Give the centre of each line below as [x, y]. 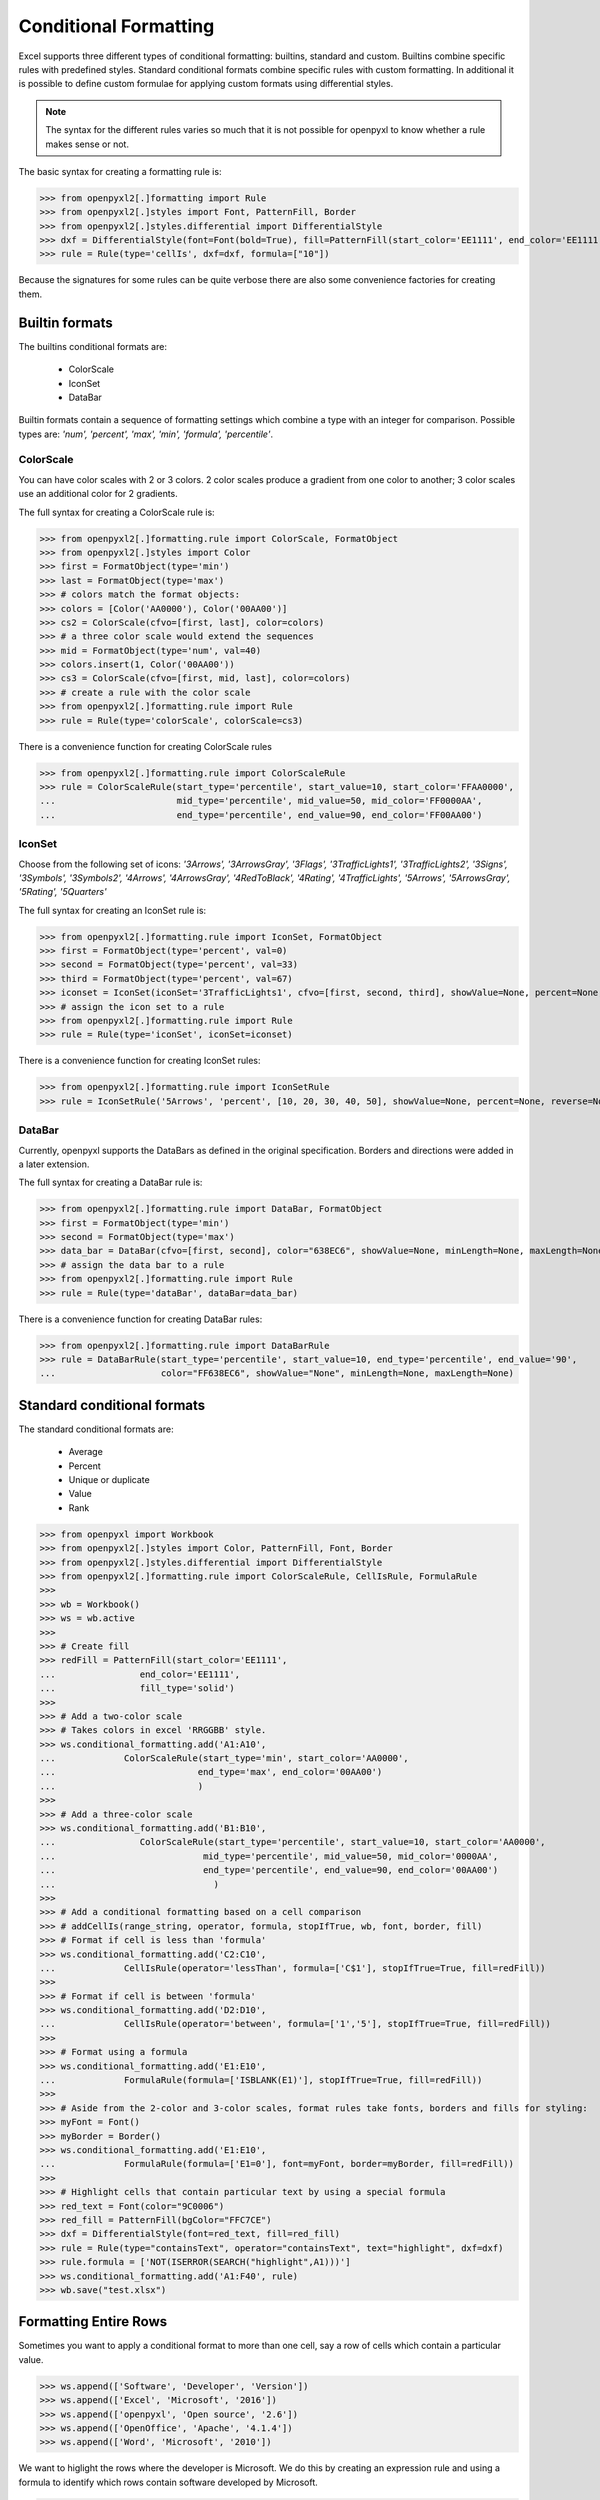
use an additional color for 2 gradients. [98, 494]
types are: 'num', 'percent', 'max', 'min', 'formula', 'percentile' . [146, 434]
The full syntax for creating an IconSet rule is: [112, 910]
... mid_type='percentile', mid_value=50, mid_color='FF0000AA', [261, 801]
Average [86, 1452]
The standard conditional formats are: [96, 1429]
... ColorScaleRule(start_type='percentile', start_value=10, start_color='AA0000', [292, 1842]
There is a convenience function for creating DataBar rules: [140, 1319]
